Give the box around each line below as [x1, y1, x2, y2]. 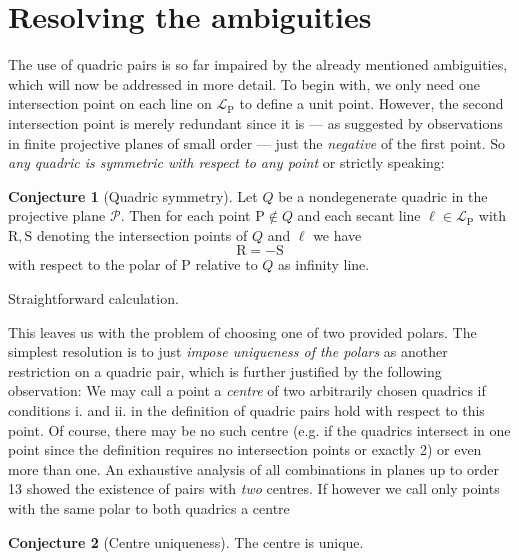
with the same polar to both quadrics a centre [8, 498, 290, 518]
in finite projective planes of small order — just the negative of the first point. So [8, 132, 506, 153]
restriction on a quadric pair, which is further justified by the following [8, 360, 442, 381]
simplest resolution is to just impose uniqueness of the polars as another [8, 341, 448, 362]
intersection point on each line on [8, 93, 212, 114]
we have [313, 224, 362, 245]
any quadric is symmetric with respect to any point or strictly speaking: [8, 152, 445, 173]
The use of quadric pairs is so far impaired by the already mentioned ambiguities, [8, 54, 508, 75]
